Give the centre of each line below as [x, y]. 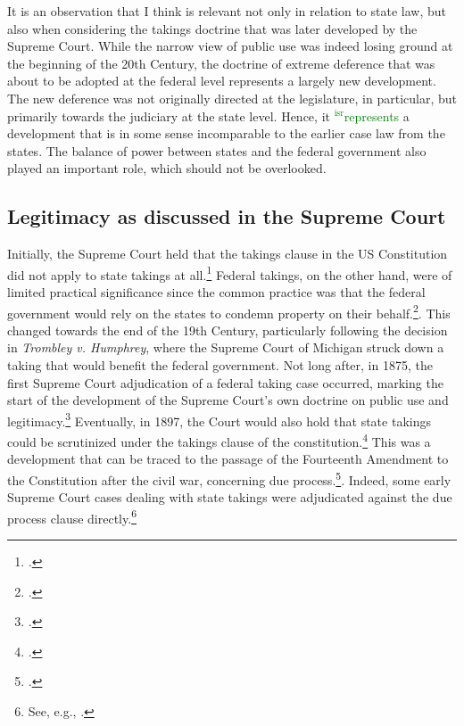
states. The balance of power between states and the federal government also [217, 150]
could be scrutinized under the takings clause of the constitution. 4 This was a [219, 440]
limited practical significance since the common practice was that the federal [216, 291]
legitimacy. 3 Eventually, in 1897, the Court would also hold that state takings [219, 419]
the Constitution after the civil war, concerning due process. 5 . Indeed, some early [229, 478]
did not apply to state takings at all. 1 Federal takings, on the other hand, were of [230, 273]
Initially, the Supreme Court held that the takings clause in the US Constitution [228, 254]
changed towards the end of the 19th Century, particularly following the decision [228, 330]
